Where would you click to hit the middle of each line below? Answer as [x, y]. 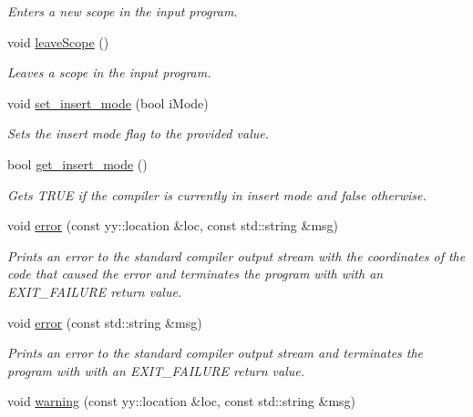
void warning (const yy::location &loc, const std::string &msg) [182, 401]
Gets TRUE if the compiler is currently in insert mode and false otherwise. [217, 194]
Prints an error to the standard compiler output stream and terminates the [216, 353]
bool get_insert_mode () [77, 163]
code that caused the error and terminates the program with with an [195, 274]
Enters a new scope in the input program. [123, 11]
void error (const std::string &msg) [105, 322]
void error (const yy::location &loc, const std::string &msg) [173, 225]
